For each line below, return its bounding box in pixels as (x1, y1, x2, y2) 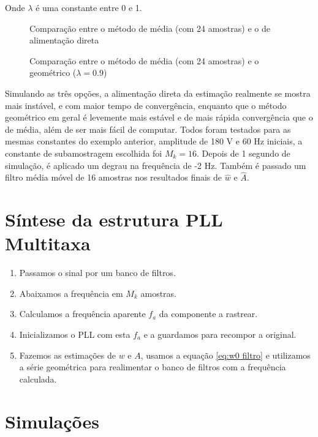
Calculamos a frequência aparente (19, 307, 146, 320)
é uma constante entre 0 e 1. (36, 1, 142, 13)
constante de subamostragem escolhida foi (5, 146, 162, 159)
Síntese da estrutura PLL (5, 207, 223, 232)
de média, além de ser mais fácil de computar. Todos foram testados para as (5, 122, 291, 135)
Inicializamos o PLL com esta (19, 328, 131, 341)
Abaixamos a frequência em (19, 286, 123, 299)
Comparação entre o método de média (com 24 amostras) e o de (29, 21, 270, 34)
